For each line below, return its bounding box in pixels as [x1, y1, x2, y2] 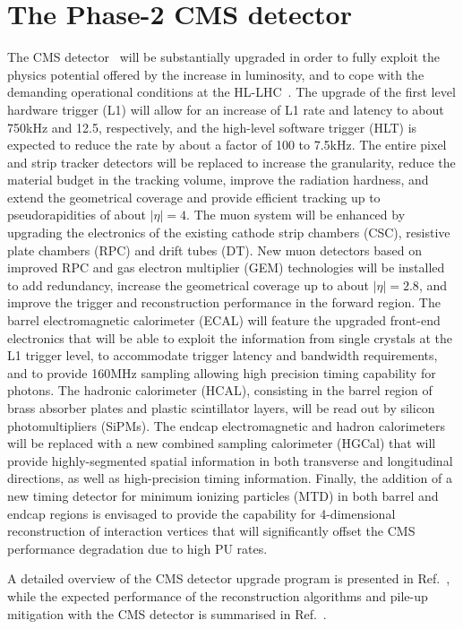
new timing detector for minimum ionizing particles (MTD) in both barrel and [7, 486, 439, 504]
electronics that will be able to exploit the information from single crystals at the [7, 328, 453, 347]
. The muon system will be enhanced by [186, 205, 406, 224]
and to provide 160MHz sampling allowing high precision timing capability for [7, 363, 436, 382]
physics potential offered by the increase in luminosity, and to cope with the [7, 65, 424, 83]
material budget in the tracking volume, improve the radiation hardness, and [7, 170, 429, 189]
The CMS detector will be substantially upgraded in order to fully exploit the [7, 47, 440, 66]
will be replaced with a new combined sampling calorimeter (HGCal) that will [7, 434, 436, 452]
